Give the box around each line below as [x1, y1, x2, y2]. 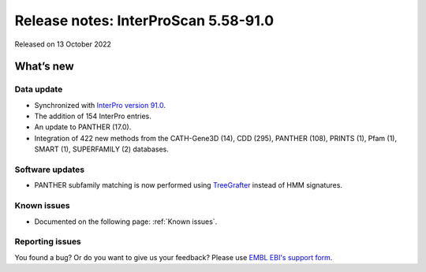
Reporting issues [14, 237, 82, 248]
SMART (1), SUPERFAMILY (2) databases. [34, 144, 170, 154]
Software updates [14, 164, 85, 175]
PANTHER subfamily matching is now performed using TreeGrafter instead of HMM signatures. [34, 181, 343, 190]
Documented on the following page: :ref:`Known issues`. [34, 217, 218, 226]
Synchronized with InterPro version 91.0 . [34, 100, 166, 110]
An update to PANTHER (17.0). [34, 122, 132, 132]
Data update [14, 84, 63, 95]
